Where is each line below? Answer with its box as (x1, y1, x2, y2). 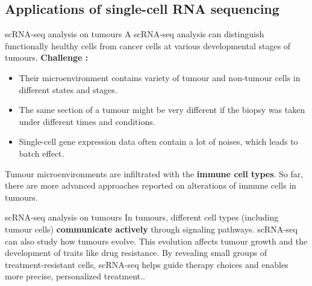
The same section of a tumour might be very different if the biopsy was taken (19, 103, 305, 116)
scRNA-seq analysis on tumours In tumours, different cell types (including (5, 211, 279, 224)
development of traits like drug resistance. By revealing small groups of (5, 246, 267, 259)
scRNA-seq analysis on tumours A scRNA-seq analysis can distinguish (5, 28, 264, 40)
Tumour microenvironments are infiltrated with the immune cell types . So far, (5, 167, 304, 180)
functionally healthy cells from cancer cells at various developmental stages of (5, 39, 291, 52)
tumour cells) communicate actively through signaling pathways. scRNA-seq (5, 222, 298, 235)
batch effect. (19, 147, 64, 159)
